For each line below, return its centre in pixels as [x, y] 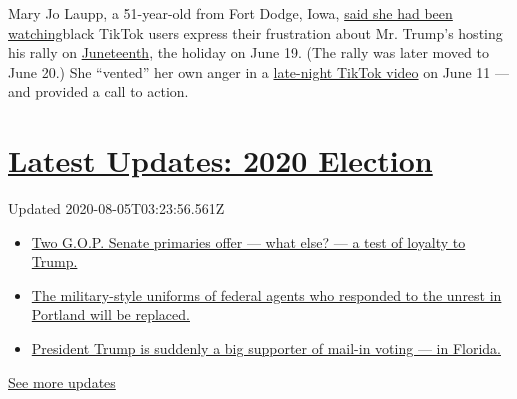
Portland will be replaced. [110, 314]
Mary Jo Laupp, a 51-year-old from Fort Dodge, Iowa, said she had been [230, 13]
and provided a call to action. [98, 91]
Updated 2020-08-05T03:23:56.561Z [116, 208]
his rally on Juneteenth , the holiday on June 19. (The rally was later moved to [248, 52]
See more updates [62, 381]
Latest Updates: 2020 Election [220, 160]
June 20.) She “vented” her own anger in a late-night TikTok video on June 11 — [258, 71]
